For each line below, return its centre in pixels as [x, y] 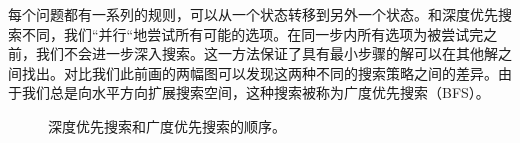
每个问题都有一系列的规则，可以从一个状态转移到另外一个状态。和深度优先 [253, 14]
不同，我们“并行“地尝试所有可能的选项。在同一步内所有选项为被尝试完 [252, 33]
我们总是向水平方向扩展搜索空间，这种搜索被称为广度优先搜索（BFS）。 [255, 92]
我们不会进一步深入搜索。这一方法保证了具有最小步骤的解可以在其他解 [266, 53]
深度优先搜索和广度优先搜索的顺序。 [167, 125]
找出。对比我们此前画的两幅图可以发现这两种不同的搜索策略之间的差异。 [259, 72]
